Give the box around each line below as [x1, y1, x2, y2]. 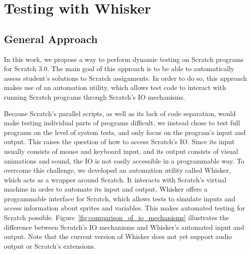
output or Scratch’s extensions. [4, 240, 96, 251]
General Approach [4, 31, 98, 46]
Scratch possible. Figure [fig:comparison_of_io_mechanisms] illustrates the [4, 212, 229, 223]
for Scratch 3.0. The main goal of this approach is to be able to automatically [4, 63, 235, 74]
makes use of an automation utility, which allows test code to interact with [4, 82, 226, 92]
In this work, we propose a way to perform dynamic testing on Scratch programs [4, 54, 244, 64]
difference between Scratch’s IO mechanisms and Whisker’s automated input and [4, 222, 244, 232]
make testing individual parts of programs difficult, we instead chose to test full [4, 118, 240, 128]
